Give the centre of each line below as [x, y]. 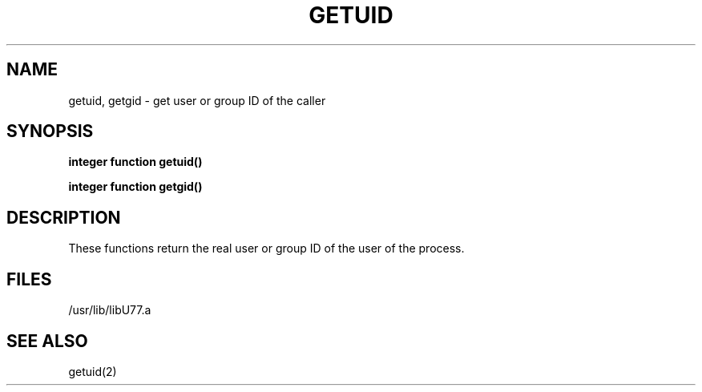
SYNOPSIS [50, 131]
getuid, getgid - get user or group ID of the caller [197, 100]
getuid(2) [93, 371]
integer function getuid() [135, 162]
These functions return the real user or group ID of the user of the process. [266, 249]
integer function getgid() [135, 187]
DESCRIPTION [64, 217]
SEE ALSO [47, 341]
